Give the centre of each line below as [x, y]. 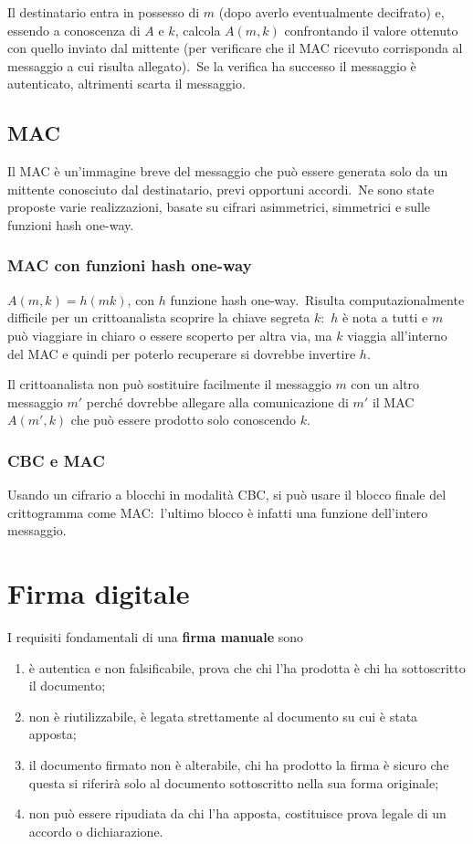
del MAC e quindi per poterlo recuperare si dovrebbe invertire [182, 353]
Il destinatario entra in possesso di [104, 12]
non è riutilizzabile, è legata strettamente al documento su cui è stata [223, 716]
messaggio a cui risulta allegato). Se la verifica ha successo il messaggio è [212, 65]
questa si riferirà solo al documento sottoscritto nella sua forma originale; [234, 782]
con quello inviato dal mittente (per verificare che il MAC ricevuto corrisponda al [235, 48]
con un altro [385, 384]
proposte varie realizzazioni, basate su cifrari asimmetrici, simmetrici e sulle [219, 207]
